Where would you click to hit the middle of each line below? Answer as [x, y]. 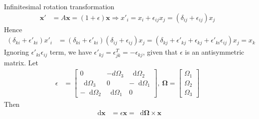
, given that [160, 52]
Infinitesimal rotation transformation [59, 6]
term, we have [71, 52]
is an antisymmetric [215, 52]
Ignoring [17, 52]
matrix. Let [21, 63]
